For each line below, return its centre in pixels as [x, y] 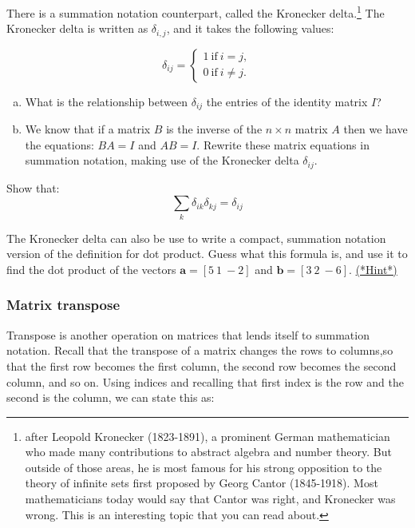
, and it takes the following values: [250, 28]
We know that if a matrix [88, 129]
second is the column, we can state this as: [111, 397]
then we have [375, 129]
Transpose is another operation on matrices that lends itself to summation [188, 334]
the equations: [59, 144]
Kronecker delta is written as [77, 28]
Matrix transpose [63, 305]
